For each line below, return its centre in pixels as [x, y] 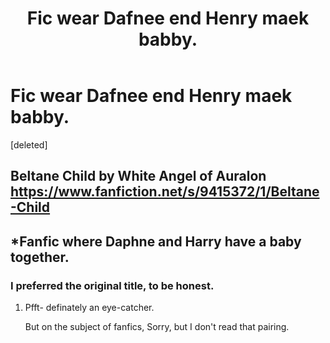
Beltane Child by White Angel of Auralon [138, 176]
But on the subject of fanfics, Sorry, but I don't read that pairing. [157, 327]
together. [40, 257]
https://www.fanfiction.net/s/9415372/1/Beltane [165, 192]
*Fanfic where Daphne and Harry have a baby [156, 241]
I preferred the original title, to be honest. [112, 285]
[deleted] [29, 144]
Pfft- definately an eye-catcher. [89, 308]
